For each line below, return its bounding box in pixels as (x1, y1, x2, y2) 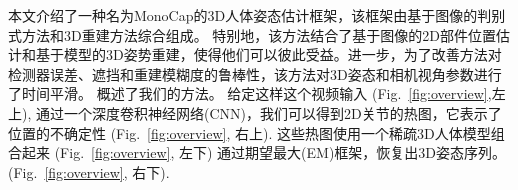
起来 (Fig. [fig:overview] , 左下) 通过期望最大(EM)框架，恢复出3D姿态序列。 (21, 142, 507, 163)
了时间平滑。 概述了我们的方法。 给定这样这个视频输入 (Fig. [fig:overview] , (8, 83, 492, 104)
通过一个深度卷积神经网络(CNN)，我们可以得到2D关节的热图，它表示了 (35, 102, 502, 123)
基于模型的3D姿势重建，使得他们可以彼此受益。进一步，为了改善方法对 (35, 44, 502, 65)
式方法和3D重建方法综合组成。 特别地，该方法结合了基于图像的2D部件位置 (8, 24, 497, 45)
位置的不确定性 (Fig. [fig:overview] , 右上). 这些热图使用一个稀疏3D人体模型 (8, 122, 491, 143)
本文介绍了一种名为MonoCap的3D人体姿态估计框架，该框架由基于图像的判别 (8, 5, 506, 25)
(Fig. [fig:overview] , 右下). (8, 161, 170, 182)
